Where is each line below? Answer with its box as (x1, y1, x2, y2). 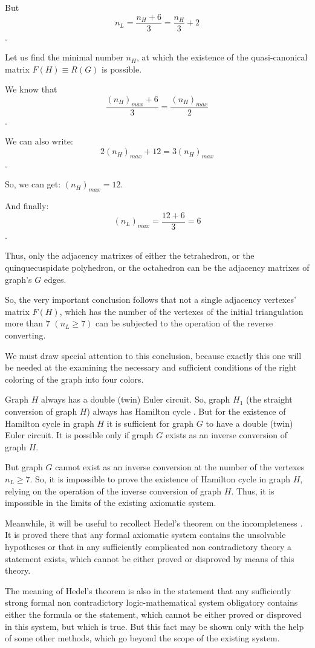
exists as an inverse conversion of (165, 429, 288, 441)
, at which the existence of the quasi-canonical (136, 51, 308, 63)
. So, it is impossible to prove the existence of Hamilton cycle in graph (30, 472, 290, 485)
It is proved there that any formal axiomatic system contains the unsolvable (5, 528, 286, 541)
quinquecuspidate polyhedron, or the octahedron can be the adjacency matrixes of (5, 261, 310, 274)
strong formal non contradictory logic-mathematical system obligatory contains (5, 596, 298, 609)
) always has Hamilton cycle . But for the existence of (86, 405, 286, 418)
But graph (5, 461, 43, 473)
